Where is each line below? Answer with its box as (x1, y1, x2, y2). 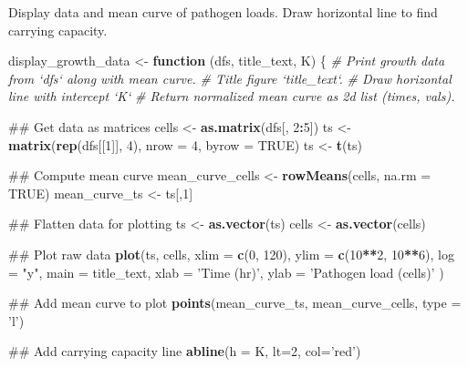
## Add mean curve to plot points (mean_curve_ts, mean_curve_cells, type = (8, 293, 462, 312)
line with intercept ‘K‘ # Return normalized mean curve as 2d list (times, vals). (8, 87, 455, 106)
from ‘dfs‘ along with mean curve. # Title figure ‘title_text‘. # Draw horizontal (8, 68, 452, 87)
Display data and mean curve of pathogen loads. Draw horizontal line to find (8, 3, 438, 21)
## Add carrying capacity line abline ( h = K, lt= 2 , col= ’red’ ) (8, 342, 361, 361)
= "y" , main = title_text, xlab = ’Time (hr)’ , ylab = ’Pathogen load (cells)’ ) (8, 262, 444, 281)
